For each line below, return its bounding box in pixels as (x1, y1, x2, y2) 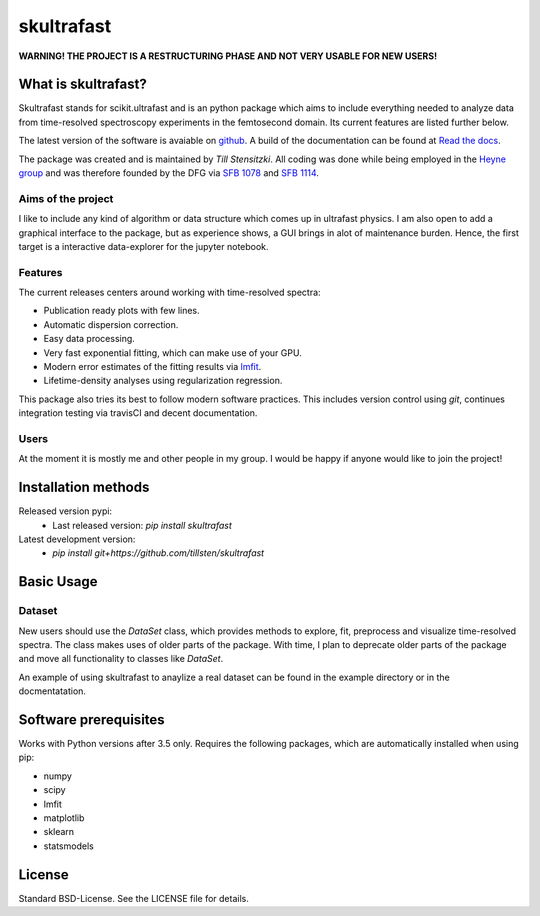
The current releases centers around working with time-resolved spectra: (18, 286, 321, 299)
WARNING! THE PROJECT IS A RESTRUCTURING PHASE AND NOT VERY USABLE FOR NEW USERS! (18, 50, 438, 62)
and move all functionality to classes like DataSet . (18, 653, 224, 665)
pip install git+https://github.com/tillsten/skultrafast (52, 547, 265, 559)
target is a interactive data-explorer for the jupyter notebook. (18, 240, 269, 252)
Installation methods (18, 479, 150, 496)
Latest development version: (18, 533, 136, 545)
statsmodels (43, 840, 94, 852)
